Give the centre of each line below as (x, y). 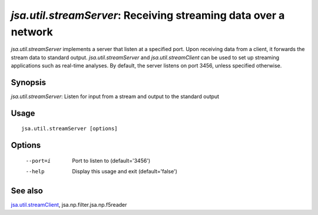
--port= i (38, 161)
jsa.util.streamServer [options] (69, 129)
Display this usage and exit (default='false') (125, 172)
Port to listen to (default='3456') (111, 160)
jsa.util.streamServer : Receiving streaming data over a (148, 15)
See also (27, 191)
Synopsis (29, 82)
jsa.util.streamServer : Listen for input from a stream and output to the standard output (115, 96)
